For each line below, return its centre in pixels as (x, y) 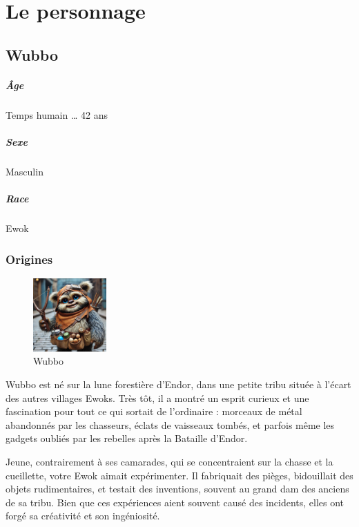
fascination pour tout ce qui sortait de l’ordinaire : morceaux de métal (154, 411)
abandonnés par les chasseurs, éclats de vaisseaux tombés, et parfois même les (170, 424)
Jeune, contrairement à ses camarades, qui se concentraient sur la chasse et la (169, 461)
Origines (29, 259)
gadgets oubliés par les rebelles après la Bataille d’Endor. (127, 438)
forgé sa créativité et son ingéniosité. (83, 516)
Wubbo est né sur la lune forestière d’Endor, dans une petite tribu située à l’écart (178, 384)
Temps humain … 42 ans (57, 114)
